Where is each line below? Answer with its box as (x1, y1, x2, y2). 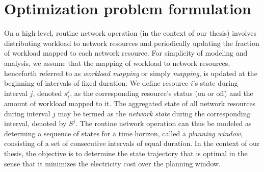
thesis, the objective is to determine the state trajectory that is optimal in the (4, 148, 248, 159)
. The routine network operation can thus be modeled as (75, 118, 252, 129)
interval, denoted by (4, 118, 67, 129)
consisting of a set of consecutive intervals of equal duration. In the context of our (4, 138, 260, 149)
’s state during (193, 78, 238, 88)
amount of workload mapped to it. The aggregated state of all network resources (4, 98, 256, 109)
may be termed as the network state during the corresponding (58, 108, 251, 118)
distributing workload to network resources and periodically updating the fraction (4, 37, 259, 48)
